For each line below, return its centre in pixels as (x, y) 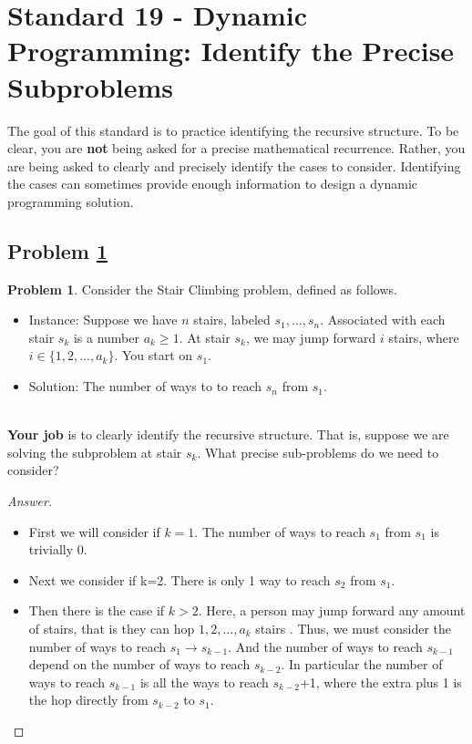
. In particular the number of (362, 664)
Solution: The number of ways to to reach (145, 386)
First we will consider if (94, 531)
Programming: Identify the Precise (231, 51)
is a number (107, 337)
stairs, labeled (232, 320)
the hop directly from (88, 700)
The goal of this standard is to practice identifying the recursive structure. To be (233, 130)
